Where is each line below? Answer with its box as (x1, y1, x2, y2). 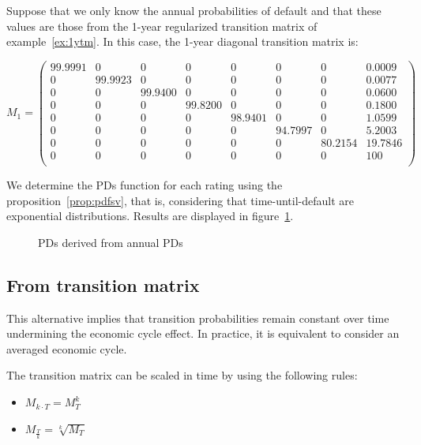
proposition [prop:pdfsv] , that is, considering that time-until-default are (6, 192, 355, 208)
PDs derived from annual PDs (38, 234, 183, 250)
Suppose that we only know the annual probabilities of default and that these (6, 2, 382, 18)
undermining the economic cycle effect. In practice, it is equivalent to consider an (6, 325, 400, 342)
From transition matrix (6, 272, 200, 297)
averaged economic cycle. (6, 340, 127, 357)
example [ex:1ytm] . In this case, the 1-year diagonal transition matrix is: (6, 33, 359, 50)
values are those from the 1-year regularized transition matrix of (6, 17, 318, 34)
